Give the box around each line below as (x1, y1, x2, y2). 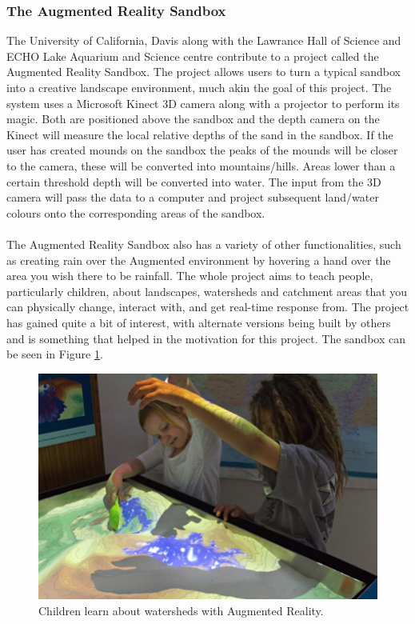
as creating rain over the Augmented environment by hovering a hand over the (6, 251, 391, 268)
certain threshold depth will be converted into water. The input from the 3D (6, 173, 381, 190)
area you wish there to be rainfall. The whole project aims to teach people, (6, 267, 373, 284)
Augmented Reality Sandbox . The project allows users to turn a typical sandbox (6, 63, 401, 80)
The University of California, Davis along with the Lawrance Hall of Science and (6, 32, 401, 49)
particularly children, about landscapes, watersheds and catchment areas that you (6, 282, 408, 299)
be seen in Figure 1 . (6, 346, 103, 362)
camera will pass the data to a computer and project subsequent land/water (6, 189, 379, 206)
